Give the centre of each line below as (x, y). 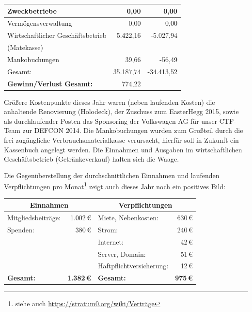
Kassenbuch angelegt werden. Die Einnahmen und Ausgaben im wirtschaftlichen (123, 149)
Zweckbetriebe (32, 10)
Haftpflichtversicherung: (133, 266)
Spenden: (21, 229)
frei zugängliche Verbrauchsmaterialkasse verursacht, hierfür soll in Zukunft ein (121, 140)
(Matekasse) (25, 47)
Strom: (108, 229)
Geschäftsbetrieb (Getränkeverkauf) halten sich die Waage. (92, 159)
